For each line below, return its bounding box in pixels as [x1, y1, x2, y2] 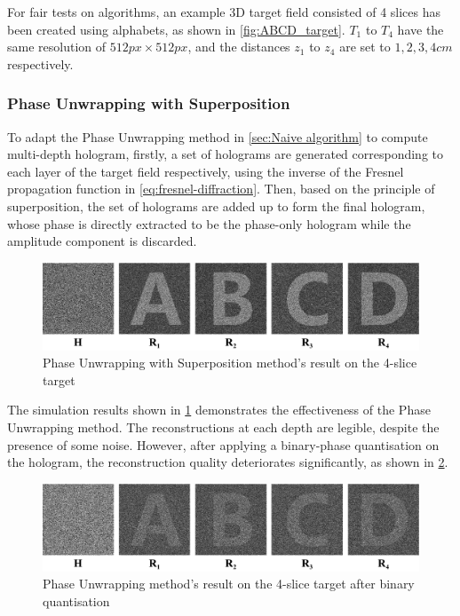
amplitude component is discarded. [7, 232, 197, 250]
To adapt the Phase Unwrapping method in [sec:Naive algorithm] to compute [7, 127, 428, 146]
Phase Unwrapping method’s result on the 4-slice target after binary [43, 574, 415, 593]
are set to [339, 37, 391, 56]
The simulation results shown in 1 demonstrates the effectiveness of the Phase [7, 400, 431, 419]
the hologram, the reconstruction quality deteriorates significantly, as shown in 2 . [7, 453, 448, 471]
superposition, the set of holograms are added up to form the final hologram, [7, 196, 425, 215]
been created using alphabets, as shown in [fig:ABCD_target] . [7, 20, 345, 38]
